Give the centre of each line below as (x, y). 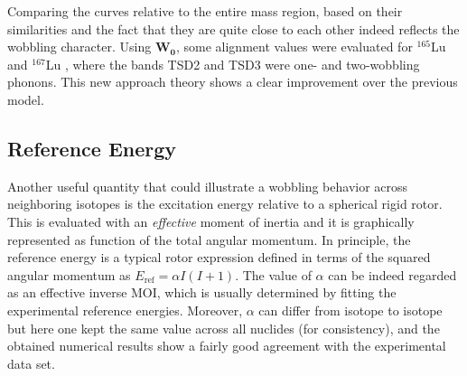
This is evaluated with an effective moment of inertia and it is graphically (211, 221)
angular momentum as (69, 274)
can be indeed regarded (392, 274)
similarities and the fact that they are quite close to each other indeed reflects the (233, 28)
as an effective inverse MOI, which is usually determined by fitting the (202, 292)
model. (26, 99)
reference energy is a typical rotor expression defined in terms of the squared (219, 257)
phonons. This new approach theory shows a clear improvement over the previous (233, 82)
